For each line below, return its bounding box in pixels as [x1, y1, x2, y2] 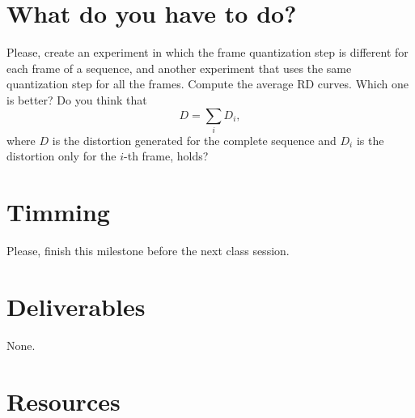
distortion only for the [6, 147, 116, 164]
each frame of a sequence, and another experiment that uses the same [6, 59, 352, 76]
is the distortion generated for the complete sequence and [52, 131, 337, 148]
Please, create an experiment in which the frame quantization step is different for [6, 44, 409, 61]
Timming [6, 195, 110, 228]
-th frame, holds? [124, 147, 209, 164]
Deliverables [6, 289, 146, 322]
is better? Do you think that [6, 91, 147, 108]
